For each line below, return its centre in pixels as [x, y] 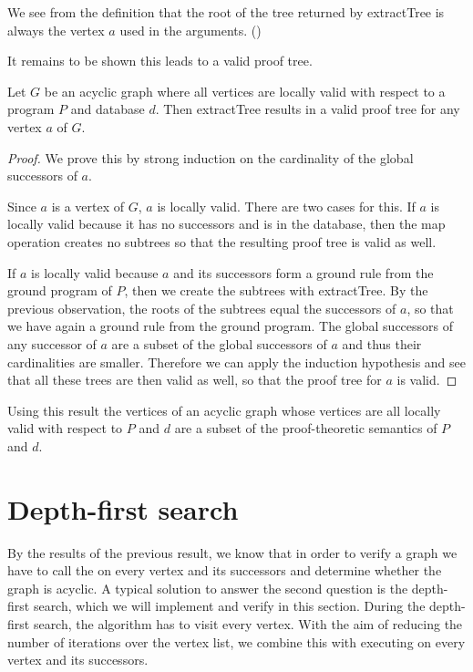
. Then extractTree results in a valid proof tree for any [308, 109]
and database [108, 109]
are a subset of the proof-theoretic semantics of [306, 428]
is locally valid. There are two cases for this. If [286, 206]
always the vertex [56, 30]
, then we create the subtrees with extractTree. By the [276, 290]
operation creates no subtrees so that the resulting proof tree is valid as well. [222, 241]
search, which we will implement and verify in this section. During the [229, 606]
